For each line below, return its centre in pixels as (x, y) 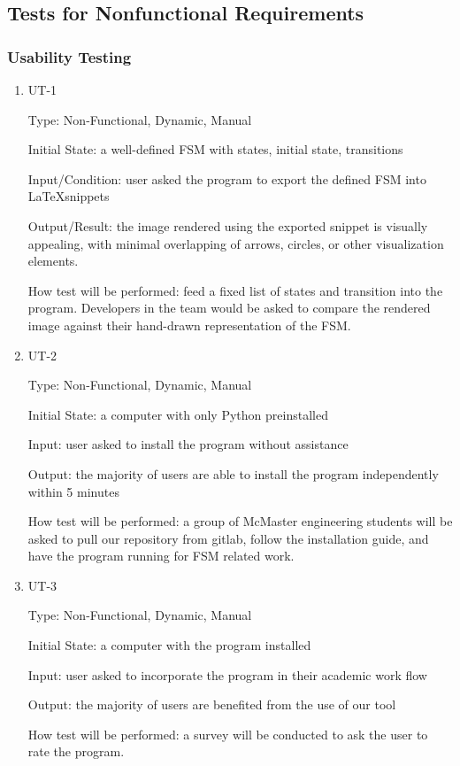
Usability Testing (69, 56)
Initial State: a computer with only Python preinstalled (178, 414)
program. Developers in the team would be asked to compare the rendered (229, 308)
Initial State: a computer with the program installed (169, 645)
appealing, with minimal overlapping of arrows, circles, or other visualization (236, 243)
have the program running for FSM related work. (161, 556)
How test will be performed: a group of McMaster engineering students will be (240, 521)
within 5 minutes (73, 491)
